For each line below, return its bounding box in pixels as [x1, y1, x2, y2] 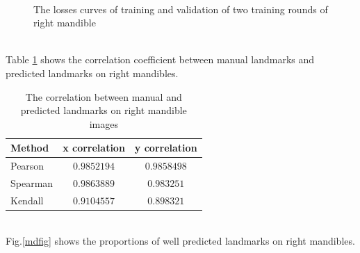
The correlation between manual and [25, 89, 182, 104]
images [89, 116, 118, 131]
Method [10, 140, 49, 155]
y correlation [134, 140, 197, 155]
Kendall [10, 193, 44, 207]
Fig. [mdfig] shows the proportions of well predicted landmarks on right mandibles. [6, 233, 355, 247]
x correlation [63, 140, 125, 155]
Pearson [10, 158, 44, 173]
